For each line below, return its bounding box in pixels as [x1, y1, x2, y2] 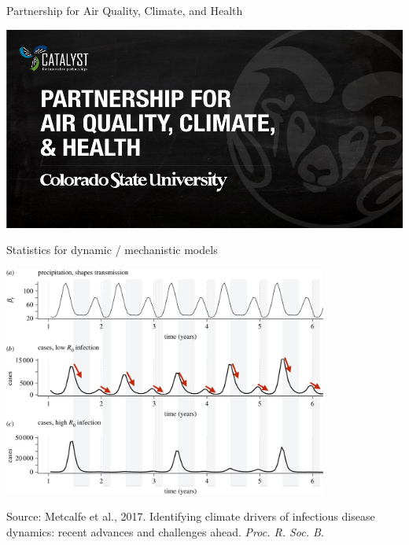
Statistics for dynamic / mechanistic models [6, 241, 218, 258]
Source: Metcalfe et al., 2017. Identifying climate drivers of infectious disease [6, 508, 375, 525]
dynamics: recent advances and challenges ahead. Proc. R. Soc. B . [6, 524, 324, 539]
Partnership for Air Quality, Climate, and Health [6, 2, 243, 18]
